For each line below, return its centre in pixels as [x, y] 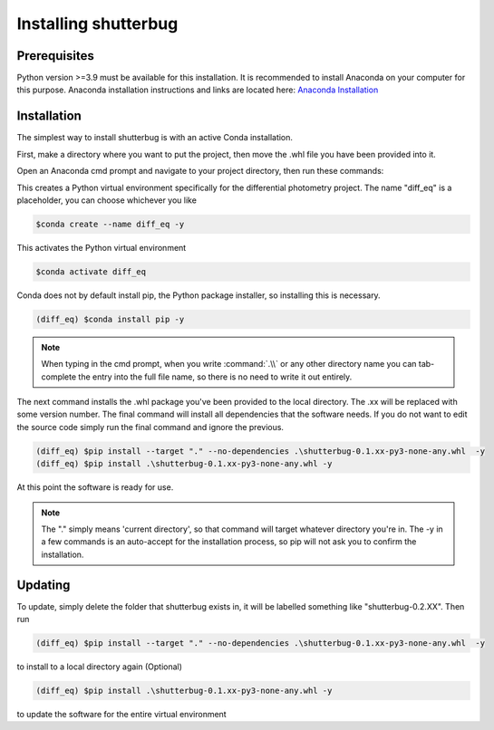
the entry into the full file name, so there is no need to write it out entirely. [215, 377]
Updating [44, 585]
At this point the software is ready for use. [95, 487]
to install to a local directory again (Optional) [100, 667]
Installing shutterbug [97, 24]
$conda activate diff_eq [91, 271]
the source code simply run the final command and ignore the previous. [150, 427]
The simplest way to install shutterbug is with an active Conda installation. [155, 138]
